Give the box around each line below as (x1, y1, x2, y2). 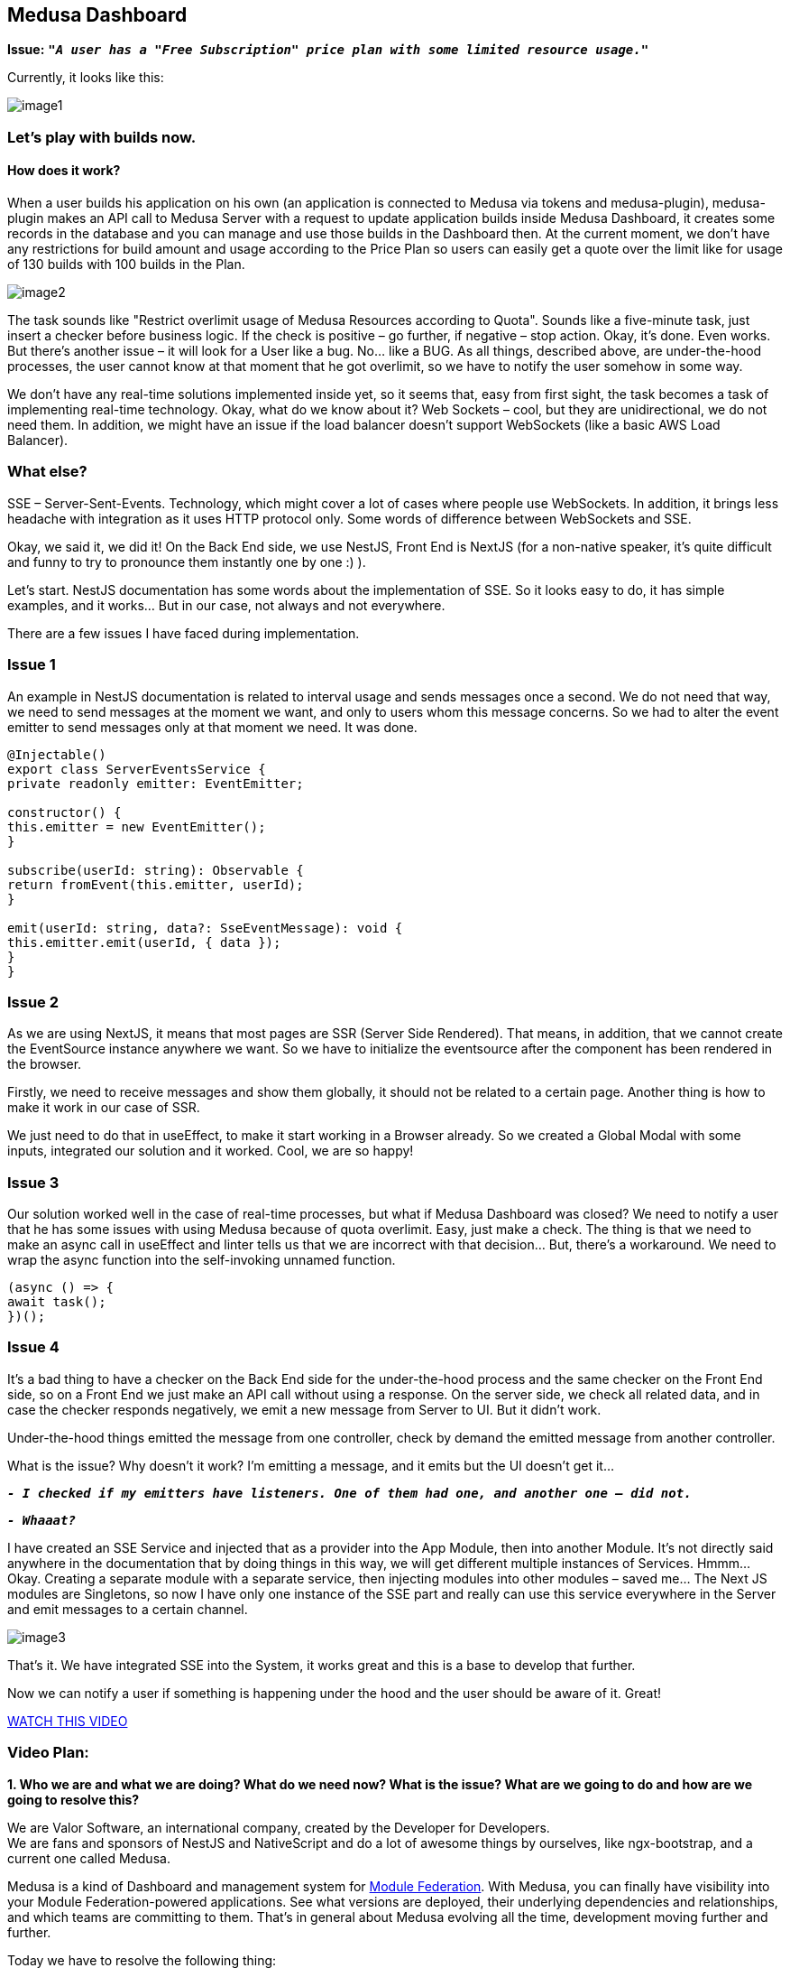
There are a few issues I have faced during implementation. (7, 625, 360, 641)
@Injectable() (7, 747, 106, 762)
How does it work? (7, 162, 121, 179)
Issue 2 (7, 992, 60, 1011)
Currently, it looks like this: (7, 70, 164, 86)
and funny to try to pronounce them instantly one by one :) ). (7, 553, 366, 570)
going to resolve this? (7, 1791, 140, 1807)
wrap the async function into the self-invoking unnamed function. (7, 1252, 396, 1268)
